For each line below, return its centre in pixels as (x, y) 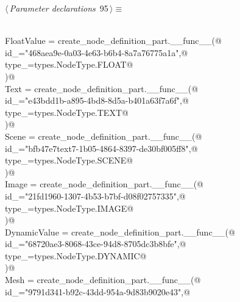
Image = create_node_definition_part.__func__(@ (104, 184)
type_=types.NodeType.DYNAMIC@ (76, 255)
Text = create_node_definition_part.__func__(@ (102, 88)
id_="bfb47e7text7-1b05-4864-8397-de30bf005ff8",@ (101, 148)
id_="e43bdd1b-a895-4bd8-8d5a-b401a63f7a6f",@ (97, 100)
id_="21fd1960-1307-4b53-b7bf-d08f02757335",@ (95, 196)
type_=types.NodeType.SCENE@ (69, 160)
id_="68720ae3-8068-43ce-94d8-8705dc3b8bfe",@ (96, 244)
